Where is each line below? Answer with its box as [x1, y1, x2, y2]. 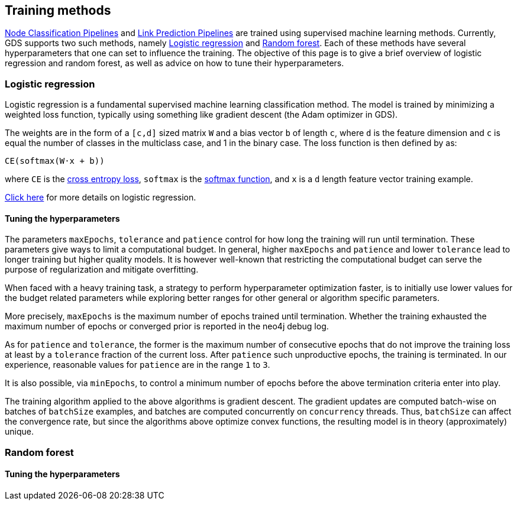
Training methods [5, 3, 111, 18]
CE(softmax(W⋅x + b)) [5, 156, 105, 166]
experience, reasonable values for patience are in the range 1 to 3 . [5, 360, 270, 370]
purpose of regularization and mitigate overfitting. [5, 264, 199, 275]
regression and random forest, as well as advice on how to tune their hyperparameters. [5, 58, 344, 69]
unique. [5, 426, 34, 437]
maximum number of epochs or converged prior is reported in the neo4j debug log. [5, 321, 329, 332]
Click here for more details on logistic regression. [5, 192, 196, 203]
